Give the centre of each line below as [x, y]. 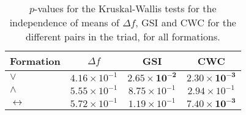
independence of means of [64, 22]
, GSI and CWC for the [186, 22]
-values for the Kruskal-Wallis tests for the [125, 8]
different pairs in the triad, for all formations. [123, 36]
